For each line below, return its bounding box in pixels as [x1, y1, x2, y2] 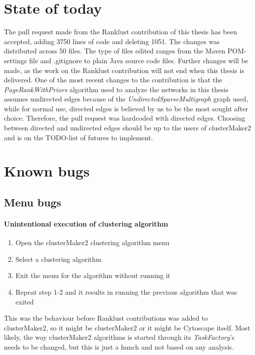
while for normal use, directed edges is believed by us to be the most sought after [4, 103, 248, 113]
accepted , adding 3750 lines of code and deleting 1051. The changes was [4, 36, 220, 46]
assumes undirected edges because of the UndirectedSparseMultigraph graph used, [4, 94, 248, 104]
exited [15, 296, 34, 306]
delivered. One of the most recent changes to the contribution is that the [4, 75, 223, 85]
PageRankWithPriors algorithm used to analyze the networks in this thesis [4, 84, 229, 94]
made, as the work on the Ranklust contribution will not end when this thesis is [4, 65, 244, 75]
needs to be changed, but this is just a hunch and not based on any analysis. [4, 341, 234, 352]
